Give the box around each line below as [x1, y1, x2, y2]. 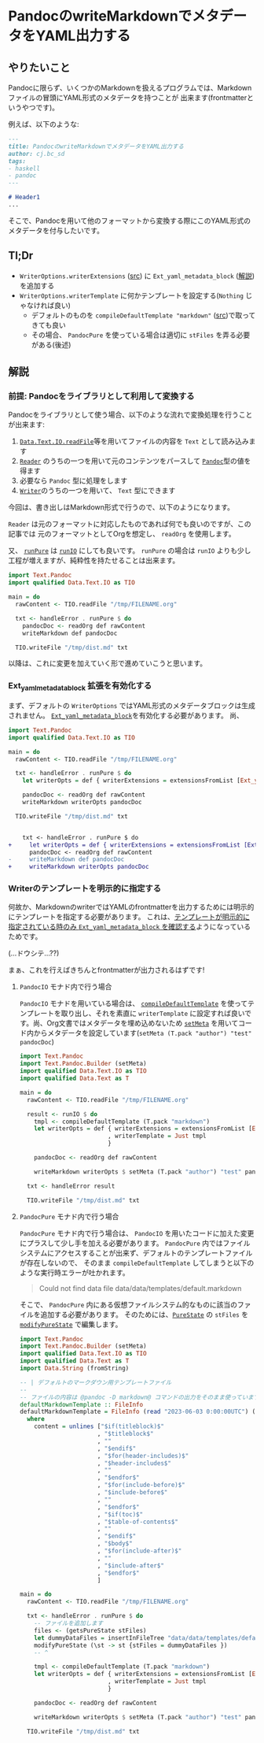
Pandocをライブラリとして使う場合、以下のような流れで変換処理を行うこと [8, 410, 253, 420]
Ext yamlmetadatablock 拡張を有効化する [8, 681, 152, 693]
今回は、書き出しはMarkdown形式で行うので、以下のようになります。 [8, 503, 234, 512]
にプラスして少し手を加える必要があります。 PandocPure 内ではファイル [19, 1238, 251, 1248]
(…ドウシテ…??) [8, 948, 60, 958]
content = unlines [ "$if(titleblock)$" [34, 1422, 165, 1430]
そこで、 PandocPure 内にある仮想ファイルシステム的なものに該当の [19, 1300, 238, 1309]
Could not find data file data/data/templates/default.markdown [38, 1283, 242, 1292]
